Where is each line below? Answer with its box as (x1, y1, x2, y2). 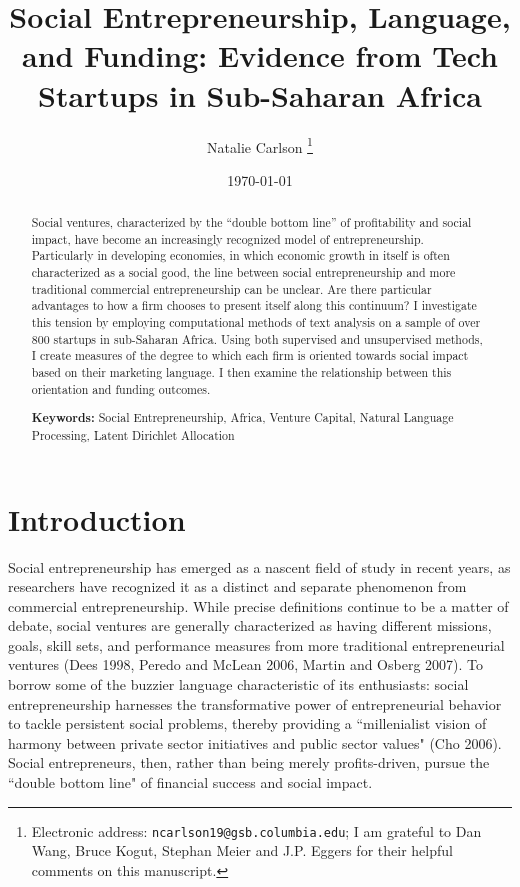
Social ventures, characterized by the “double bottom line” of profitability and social (31, 214, 472, 231)
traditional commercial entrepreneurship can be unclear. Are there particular (31, 280, 432, 297)
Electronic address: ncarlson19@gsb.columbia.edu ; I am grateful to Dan (31, 820, 482, 841)
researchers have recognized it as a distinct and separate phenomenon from (8, 576, 467, 597)
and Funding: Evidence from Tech (22, 35, 498, 76)
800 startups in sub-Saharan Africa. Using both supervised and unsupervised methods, (31, 330, 483, 347)
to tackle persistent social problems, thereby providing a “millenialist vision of (8, 713, 487, 734)
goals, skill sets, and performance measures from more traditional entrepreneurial (8, 634, 505, 655)
